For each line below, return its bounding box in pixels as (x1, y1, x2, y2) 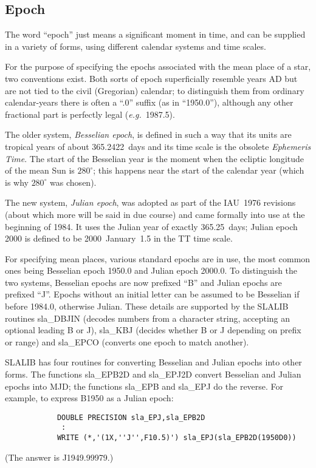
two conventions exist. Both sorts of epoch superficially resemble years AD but (5, 72, 298, 84)
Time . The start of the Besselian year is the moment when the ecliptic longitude (5, 152, 304, 164)
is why (5, 175, 29, 188)
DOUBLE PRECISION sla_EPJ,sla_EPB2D (57, 413, 205, 422)
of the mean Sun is (5, 164, 75, 177)
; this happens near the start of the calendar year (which (93, 164, 304, 177)
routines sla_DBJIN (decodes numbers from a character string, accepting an (5, 311, 290, 324)
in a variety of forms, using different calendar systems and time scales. (5, 39, 266, 52)
